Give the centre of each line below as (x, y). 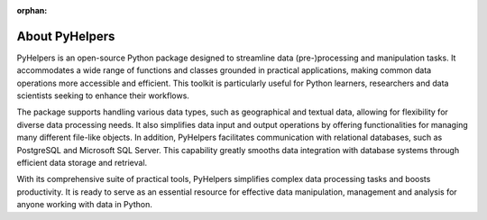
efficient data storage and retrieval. (82, 163)
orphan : (32, 10)
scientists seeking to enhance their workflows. (103, 96)
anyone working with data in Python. (84, 205)
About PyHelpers (66, 36)
